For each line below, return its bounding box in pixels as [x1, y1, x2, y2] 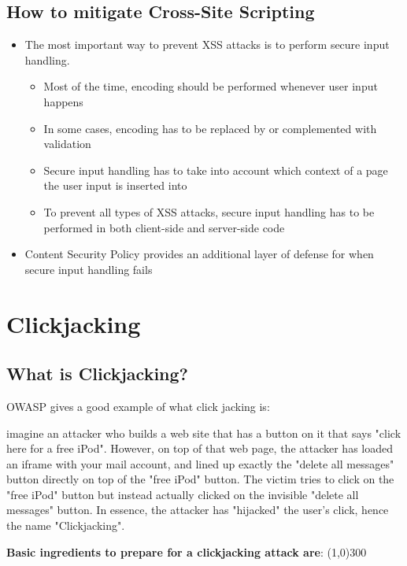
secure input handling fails [24, 261, 153, 277]
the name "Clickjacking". [6, 517, 125, 534]
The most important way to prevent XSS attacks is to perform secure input [24, 36, 390, 53]
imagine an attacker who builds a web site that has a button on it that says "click [6, 424, 401, 441]
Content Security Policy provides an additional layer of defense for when [24, 246, 374, 262]
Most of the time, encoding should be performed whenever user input [43, 78, 378, 94]
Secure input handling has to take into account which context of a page [43, 161, 388, 178]
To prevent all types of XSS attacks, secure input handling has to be [43, 203, 375, 220]
